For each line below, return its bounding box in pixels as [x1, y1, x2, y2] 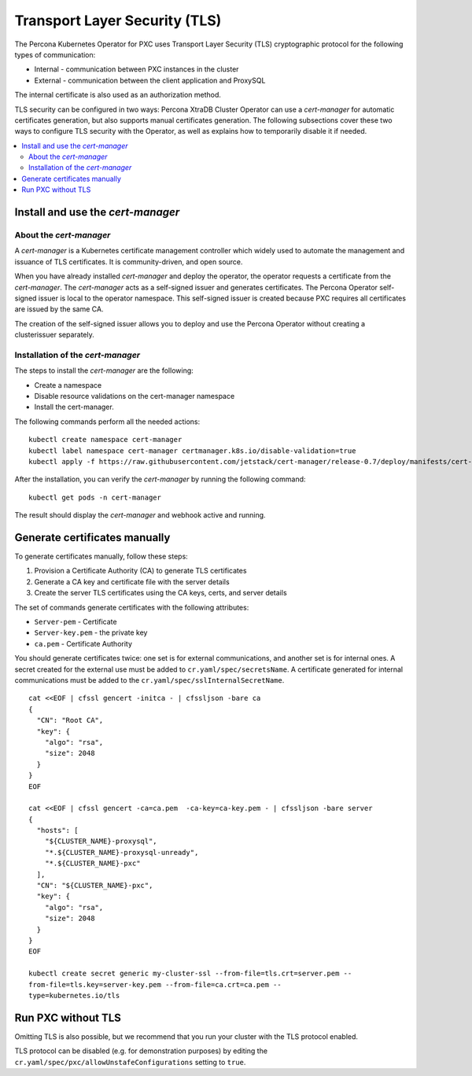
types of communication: [14, 50, 96, 59]
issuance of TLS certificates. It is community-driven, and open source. [14, 256, 243, 267]
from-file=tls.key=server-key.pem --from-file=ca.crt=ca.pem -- [28, 980, 282, 989]
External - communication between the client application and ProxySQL [34, 76, 266, 85]
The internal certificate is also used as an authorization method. [14, 90, 222, 100]
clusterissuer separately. [14, 330, 94, 340]
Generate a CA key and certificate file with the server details [34, 577, 230, 586]
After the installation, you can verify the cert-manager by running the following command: [14, 474, 306, 484]
